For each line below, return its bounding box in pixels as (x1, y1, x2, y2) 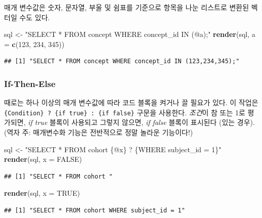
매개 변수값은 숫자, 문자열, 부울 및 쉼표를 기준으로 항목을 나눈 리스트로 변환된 (4, 2, 249, 12)
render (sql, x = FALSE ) (4, 154, 82, 164)
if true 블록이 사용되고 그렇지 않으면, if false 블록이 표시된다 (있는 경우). (28, 117, 255, 127)
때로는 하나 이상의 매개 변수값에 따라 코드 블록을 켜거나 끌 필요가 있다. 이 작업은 (4, 97, 258, 108)
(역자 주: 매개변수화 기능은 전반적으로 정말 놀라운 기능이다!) (4, 127, 193, 138)
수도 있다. (19, 12, 50, 22)
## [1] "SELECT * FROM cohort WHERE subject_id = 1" (4, 207, 185, 214)
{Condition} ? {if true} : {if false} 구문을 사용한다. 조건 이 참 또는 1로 (4, 107, 245, 117)
